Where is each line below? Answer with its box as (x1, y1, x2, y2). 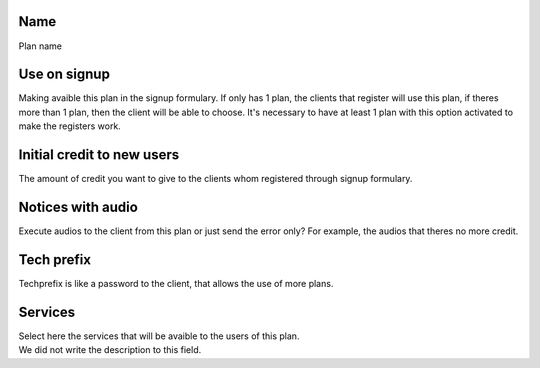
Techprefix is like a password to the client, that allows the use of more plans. (18, 277, 334, 289)
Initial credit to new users (18, 146, 180, 164)
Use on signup (18, 66, 110, 83)
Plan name (18, 40, 62, 52)
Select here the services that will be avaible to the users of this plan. (18, 330, 300, 342)
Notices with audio (18, 198, 139, 215)
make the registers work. (18, 120, 122, 132)
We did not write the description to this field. (18, 344, 202, 356)
